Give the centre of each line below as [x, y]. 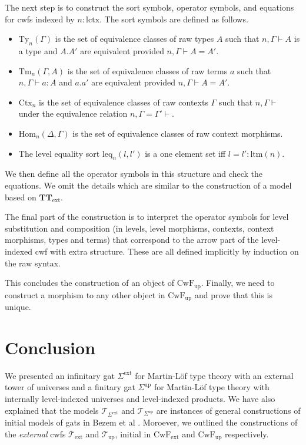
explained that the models [52, 410]
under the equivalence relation [73, 113]
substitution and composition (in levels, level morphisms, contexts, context [139, 228]
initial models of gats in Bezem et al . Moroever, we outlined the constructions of [151, 422]
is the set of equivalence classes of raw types [134, 39]
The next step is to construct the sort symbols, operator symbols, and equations [149, 7]
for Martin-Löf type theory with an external [214, 375]
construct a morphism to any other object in [85, 294]
